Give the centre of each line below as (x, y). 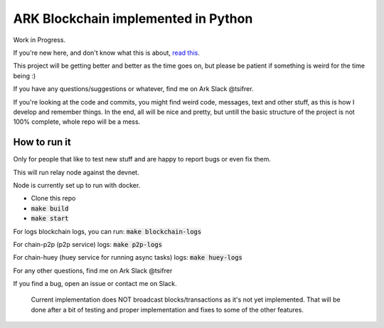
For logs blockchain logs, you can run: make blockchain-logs (107, 231)
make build (50, 208)
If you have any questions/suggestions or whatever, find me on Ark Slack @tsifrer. (133, 89)
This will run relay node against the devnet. (76, 172)
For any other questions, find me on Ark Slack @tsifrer (93, 270)
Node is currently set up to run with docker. (77, 185)
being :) (25, 75)
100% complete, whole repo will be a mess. (77, 122)
